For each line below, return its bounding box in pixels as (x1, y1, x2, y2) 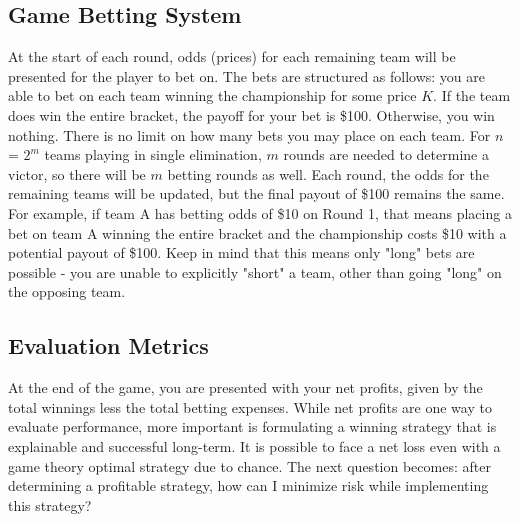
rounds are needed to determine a (283, 144, 489, 165)
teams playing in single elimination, (44, 144, 262, 165)
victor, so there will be (8, 163, 146, 184)
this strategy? (8, 494, 92, 515)
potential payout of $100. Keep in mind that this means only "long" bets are (8, 242, 475, 263)
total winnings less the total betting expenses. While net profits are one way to (8, 396, 492, 417)
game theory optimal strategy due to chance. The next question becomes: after (8, 455, 491, 476)
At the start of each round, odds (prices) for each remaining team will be (8, 46, 456, 67)
